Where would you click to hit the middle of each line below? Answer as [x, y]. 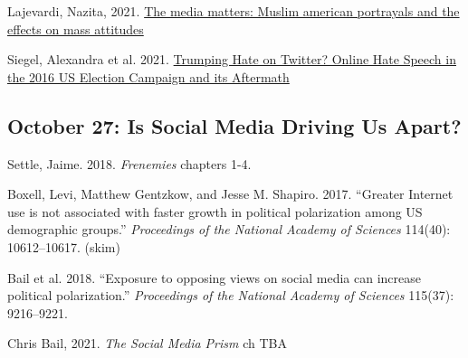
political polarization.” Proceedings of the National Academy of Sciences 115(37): [231, 295]
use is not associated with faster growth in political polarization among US [215, 211]
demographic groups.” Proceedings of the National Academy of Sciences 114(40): [229, 229]
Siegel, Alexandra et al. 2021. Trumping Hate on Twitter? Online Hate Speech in [232, 59]
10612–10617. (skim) [64, 246]
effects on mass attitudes [76, 28]
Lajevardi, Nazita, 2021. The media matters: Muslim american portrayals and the [234, 11]
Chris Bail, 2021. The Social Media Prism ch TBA [147, 343]
